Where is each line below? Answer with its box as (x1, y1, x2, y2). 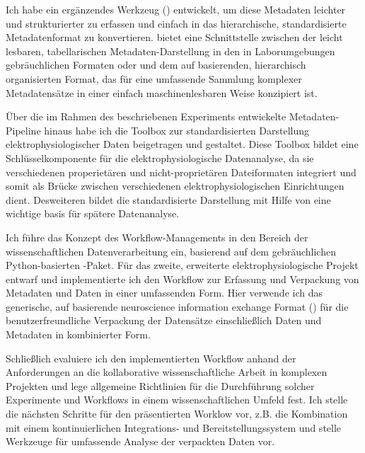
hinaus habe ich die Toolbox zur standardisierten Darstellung (44, 122, 310, 137)
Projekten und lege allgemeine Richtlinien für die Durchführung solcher (6, 378, 315, 393)
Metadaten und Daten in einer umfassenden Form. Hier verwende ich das (6, 285, 323, 300)
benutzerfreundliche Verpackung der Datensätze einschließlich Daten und (6, 313, 322, 328)
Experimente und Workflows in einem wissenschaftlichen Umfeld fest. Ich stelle (6, 392, 348, 407)
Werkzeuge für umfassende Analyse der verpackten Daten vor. (6, 434, 275, 449)
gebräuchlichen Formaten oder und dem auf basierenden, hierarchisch (6, 57, 306, 72)
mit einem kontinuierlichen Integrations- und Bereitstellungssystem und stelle (6, 420, 342, 435)
